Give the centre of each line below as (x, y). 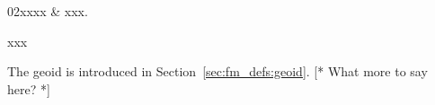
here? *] (29, 88)
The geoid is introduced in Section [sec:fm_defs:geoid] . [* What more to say (217, 71)
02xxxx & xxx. (48, 11)
